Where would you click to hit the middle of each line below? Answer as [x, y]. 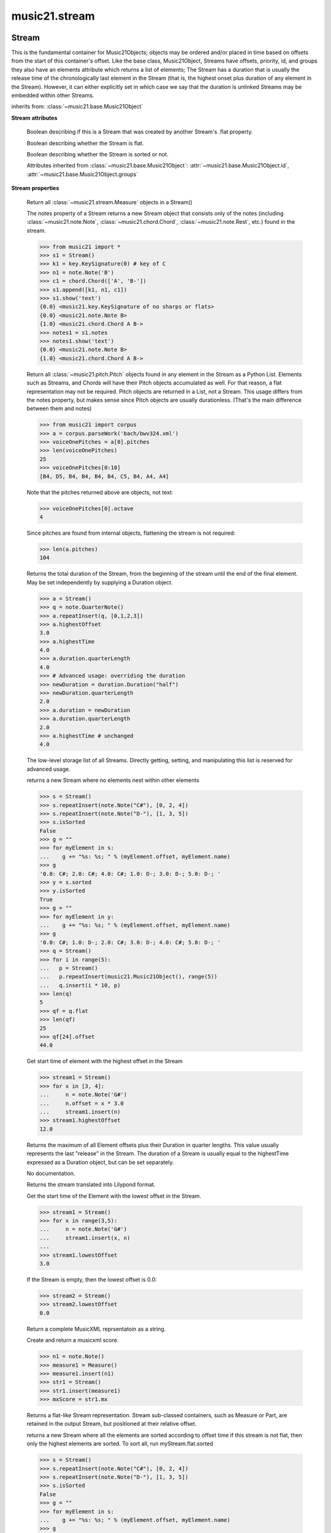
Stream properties [35, 188]
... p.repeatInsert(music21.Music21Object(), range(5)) [128, 977]
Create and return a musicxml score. [73, 1340]
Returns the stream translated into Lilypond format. [91, 1185]
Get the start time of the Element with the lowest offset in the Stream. [114, 1196]
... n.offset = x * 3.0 [82, 1103]
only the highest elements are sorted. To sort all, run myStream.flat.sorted [120, 1443]
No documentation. [51, 1173]
